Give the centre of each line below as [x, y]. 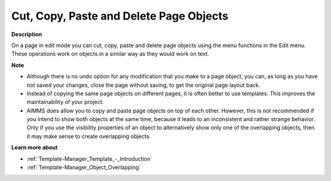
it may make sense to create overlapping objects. [89, 136]
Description [27, 34]
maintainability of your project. [65, 102]
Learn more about [35, 147]
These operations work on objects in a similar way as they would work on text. [110, 54]
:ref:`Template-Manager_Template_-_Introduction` [89, 158]
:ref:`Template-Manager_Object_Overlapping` [84, 168]
